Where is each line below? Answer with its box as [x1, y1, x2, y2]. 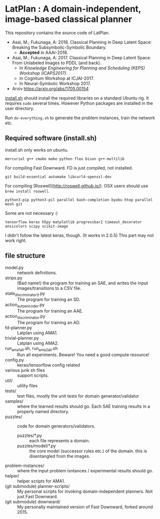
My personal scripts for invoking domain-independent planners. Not [17, 488, 153, 494]
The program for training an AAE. [17, 308, 83, 314]
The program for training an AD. [17, 319, 81, 325]
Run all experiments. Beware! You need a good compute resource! [17, 351, 149, 358]
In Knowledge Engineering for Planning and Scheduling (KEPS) [19, 65, 145, 71]
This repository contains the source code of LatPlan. [5, 30, 110, 35]
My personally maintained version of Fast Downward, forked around [17, 504, 153, 510]
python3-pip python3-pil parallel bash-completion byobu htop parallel [5, 197, 153, 202]
